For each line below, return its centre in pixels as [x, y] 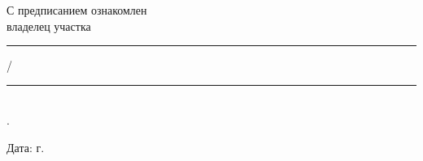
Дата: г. [26, 147]
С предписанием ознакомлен [77, 10]
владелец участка [49, 25]
